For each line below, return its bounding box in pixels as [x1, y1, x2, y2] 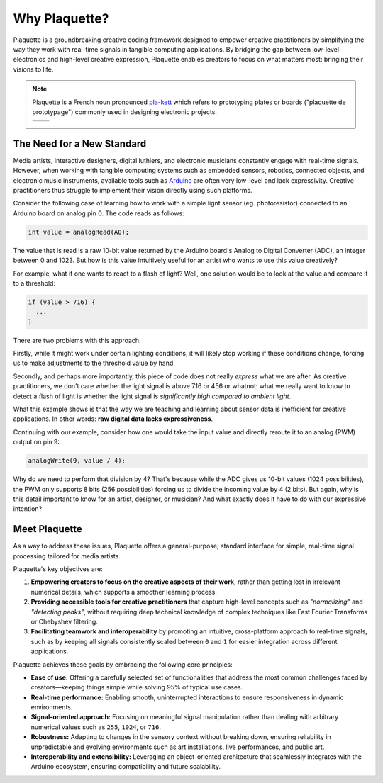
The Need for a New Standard [13, 137, 147, 150]
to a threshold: [13, 278, 56, 287]
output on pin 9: [13, 438, 60, 446]
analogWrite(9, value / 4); [28, 457, 126, 465]
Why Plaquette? [13, 11, 109, 26]
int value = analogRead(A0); [28, 227, 130, 236]
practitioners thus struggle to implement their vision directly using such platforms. [13, 186, 252, 194]
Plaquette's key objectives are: [13, 564, 103, 573]
